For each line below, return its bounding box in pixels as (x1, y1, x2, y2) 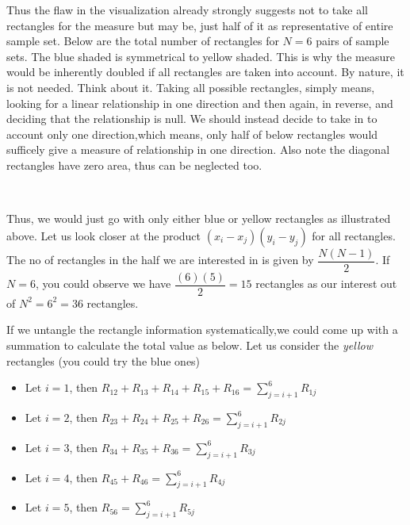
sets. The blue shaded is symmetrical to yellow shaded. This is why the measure (6, 48, 395, 64)
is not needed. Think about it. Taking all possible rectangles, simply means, (6, 79, 375, 95)
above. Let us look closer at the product (6, 227, 201, 243)
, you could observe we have (35, 275, 171, 292)
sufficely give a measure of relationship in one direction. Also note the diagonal (6, 141, 390, 158)
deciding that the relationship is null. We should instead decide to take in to (6, 110, 377, 127)
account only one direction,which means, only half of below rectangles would (6, 125, 378, 142)
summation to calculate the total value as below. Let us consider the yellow (6, 337, 373, 354)
